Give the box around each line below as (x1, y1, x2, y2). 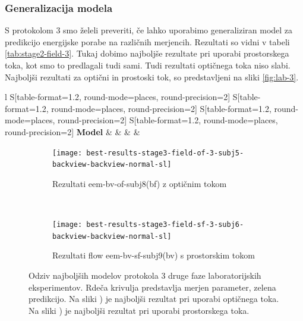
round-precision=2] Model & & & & (5, 125, 140, 138)
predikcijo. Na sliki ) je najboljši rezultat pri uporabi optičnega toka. (29, 292, 279, 305)
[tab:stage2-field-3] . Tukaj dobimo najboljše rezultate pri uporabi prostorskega (5, 47, 289, 60)
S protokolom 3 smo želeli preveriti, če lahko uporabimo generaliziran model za (5, 24, 293, 36)
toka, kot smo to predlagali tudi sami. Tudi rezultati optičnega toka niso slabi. (5, 59, 291, 71)
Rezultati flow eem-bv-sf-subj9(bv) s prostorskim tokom (52, 249, 255, 261)
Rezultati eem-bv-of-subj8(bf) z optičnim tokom (52, 177, 227, 189)
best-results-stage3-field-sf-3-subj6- (86, 220, 244, 229)
